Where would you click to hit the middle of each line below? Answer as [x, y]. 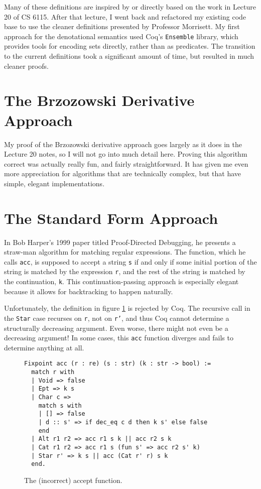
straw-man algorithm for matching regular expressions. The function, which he [125, 252]
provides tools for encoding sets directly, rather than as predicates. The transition [130, 46]
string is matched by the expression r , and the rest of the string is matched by [125, 271]
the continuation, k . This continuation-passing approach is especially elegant [121, 281]
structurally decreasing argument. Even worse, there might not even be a [116, 328]
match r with [53, 372]
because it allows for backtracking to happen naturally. [89, 291]
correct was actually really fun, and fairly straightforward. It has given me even [126, 163]
